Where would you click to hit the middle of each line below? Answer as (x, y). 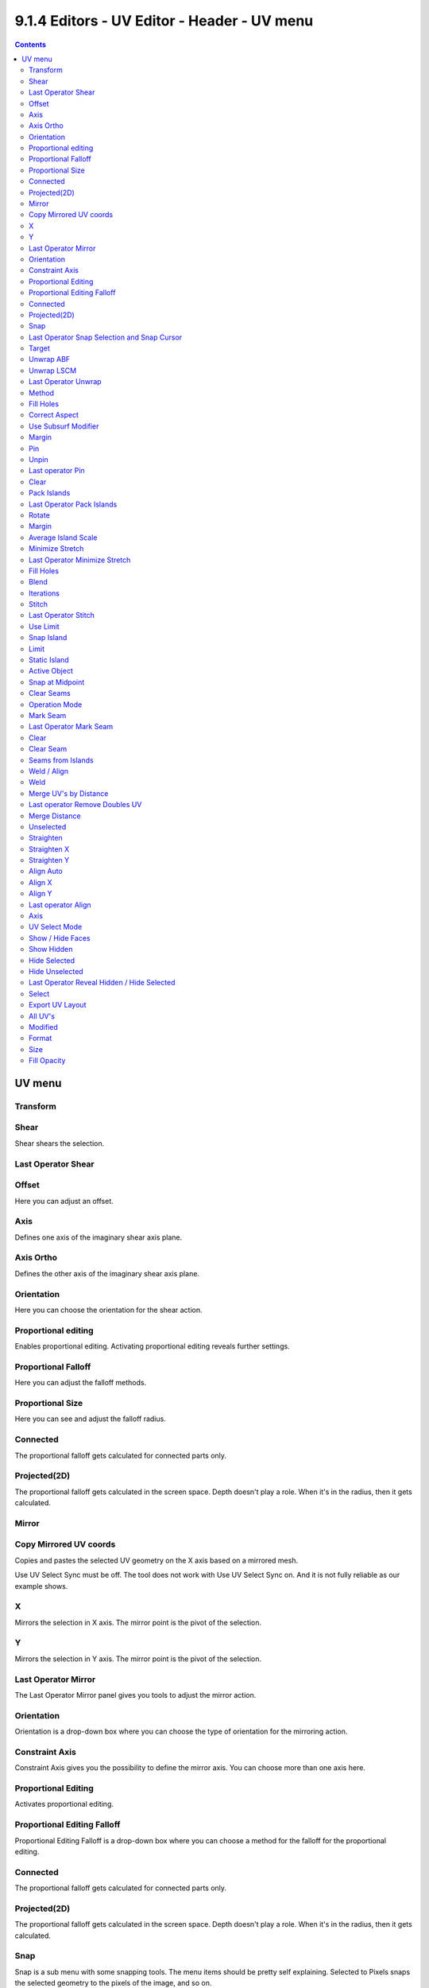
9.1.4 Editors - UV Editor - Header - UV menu (164, 21)
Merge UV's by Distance (69, 793)
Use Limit (44, 626)
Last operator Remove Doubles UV (85, 805)
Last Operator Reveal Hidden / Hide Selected (102, 983)
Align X (41, 882)
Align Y (41, 894)
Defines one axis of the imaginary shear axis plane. (99, 1237)
